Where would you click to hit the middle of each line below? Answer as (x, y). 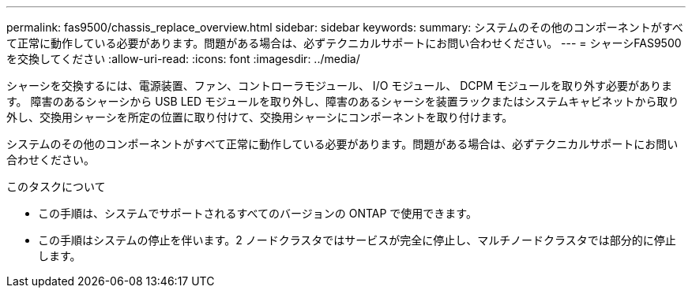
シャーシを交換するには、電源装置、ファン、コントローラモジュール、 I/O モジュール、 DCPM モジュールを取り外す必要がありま (340, 86)
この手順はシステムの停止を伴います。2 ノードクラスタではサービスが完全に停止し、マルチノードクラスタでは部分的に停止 (357, 240)
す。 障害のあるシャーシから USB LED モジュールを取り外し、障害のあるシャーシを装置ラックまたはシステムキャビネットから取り (343, 101)
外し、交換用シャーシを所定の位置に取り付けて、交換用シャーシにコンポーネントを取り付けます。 (260, 117)
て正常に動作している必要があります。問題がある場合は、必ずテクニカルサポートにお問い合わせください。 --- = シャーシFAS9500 (344, 43)
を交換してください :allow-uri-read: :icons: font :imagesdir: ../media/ (183, 59)
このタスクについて (56, 186)
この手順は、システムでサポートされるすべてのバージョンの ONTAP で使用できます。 (258, 213)
